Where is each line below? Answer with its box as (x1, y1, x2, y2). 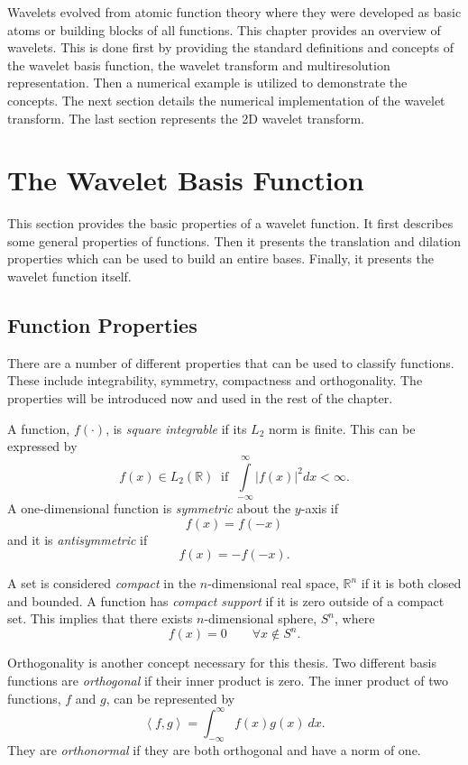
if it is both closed (361, 574, 462, 593)
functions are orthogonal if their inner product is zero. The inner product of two (7, 671, 449, 690)
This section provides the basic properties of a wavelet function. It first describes (7, 214, 454, 233)
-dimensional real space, (207, 574, 339, 593)
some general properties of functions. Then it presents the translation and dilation (7, 231, 462, 250)
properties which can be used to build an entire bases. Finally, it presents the (7, 249, 434, 268)
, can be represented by (106, 688, 235, 707)
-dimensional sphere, (204, 609, 317, 628)
